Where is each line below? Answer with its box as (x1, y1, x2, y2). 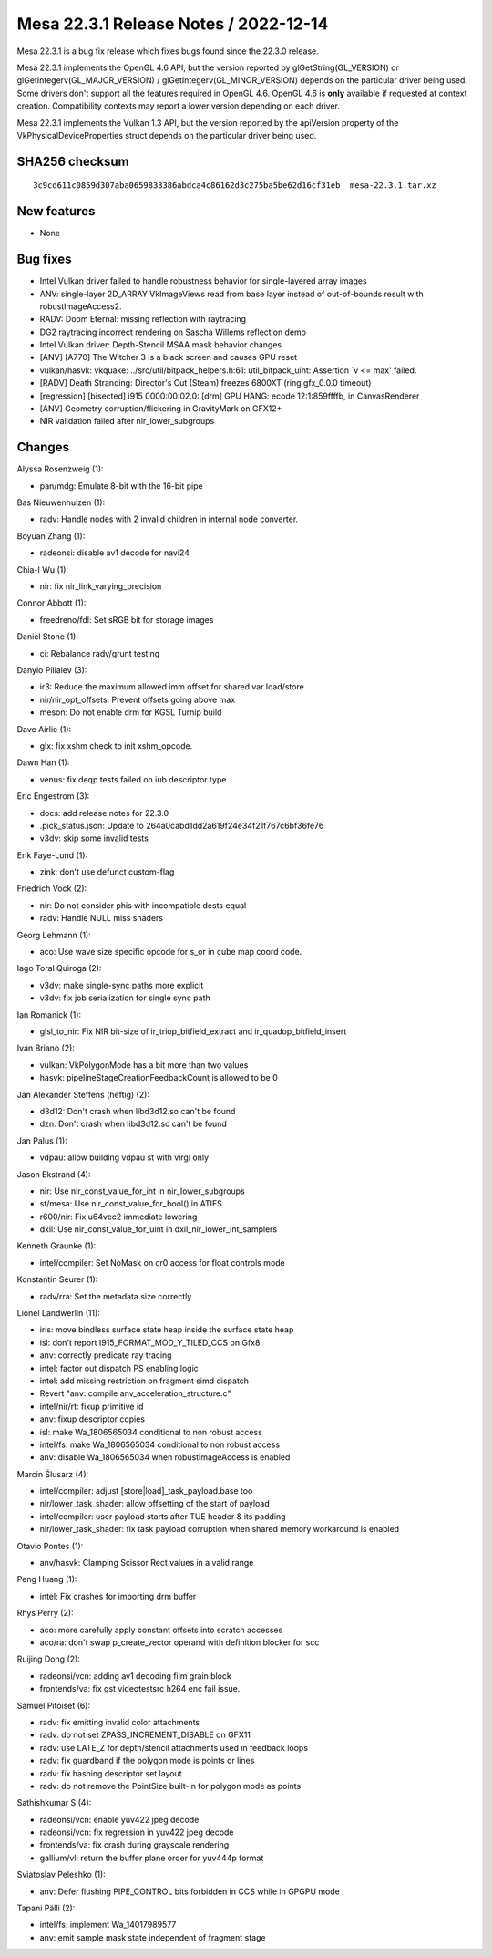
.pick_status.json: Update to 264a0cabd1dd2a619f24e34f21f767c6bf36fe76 (39, 820, 324, 831)
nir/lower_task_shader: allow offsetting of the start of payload (39, 1498, 271, 1509)
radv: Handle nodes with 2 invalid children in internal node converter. (39, 513, 299, 524)
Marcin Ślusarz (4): (16, 1468, 89, 1479)
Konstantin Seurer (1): (16, 1274, 98, 1285)
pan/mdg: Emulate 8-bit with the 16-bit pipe (39, 480, 204, 492)
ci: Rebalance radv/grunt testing (39, 647, 160, 658)
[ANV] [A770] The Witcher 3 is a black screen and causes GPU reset (39, 352, 298, 363)
